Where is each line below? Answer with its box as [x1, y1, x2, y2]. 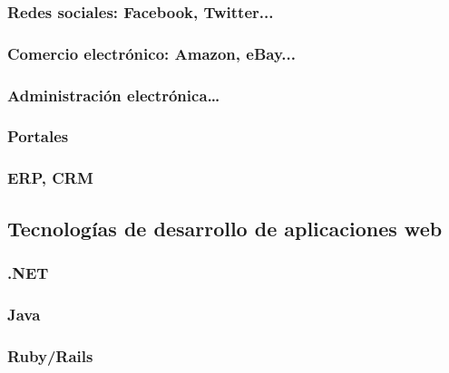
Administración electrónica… [7, 83, 220, 106]
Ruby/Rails [7, 344, 93, 367]
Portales [7, 125, 69, 148]
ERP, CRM [7, 167, 93, 189]
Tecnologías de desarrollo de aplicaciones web [7, 214, 443, 242]
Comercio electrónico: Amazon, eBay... [7, 42, 296, 64]
